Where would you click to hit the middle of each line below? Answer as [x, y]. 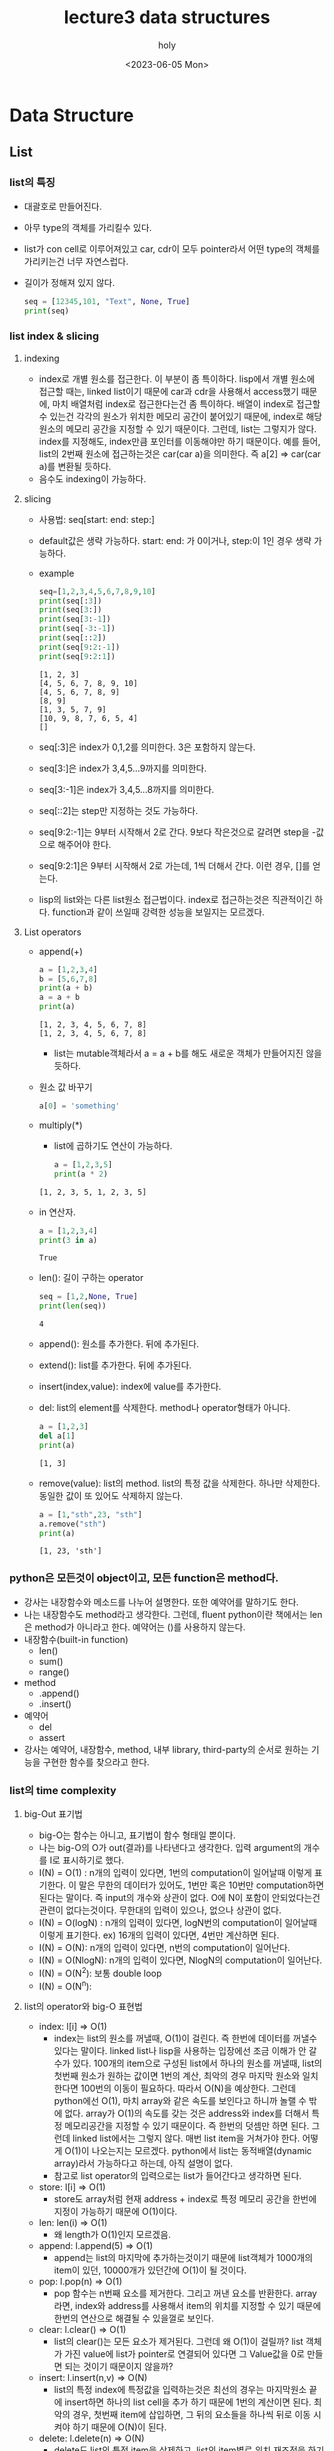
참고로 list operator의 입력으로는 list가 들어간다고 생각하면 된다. [177, 2176]
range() [54, 1672]
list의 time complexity [63, 1790]
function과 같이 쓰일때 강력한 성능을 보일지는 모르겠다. [159, 912]
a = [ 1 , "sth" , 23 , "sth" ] [90, 1514]
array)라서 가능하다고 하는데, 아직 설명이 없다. [143, 2163]
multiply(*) [60, 1125]
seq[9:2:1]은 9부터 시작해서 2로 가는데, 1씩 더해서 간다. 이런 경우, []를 [174, 865]
